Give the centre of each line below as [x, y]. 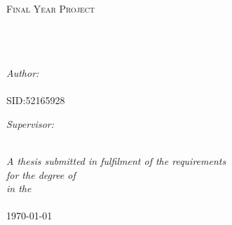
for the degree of [41, 174]
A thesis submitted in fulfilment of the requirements [116, 160]
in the [19, 188]
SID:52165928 [36, 100]
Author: [23, 72]
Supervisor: [30, 123]
